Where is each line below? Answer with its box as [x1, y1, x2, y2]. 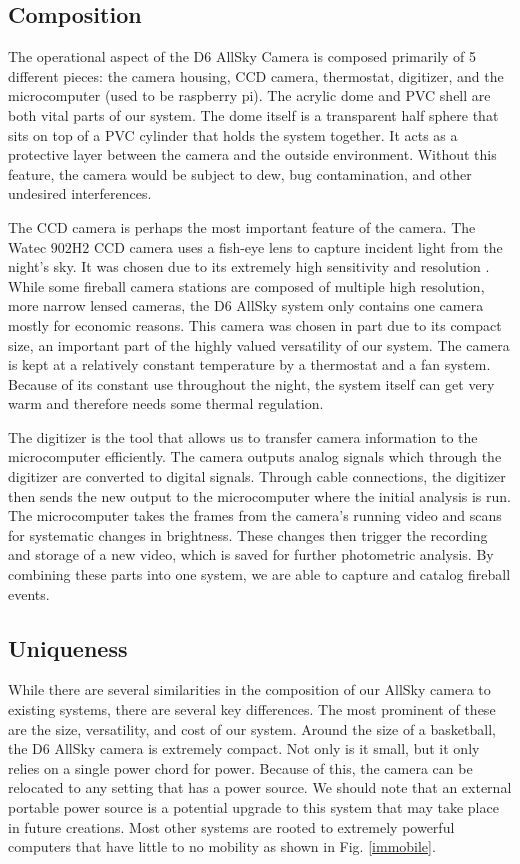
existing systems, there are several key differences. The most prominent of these [8, 699, 496, 720]
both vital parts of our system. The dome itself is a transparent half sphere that [8, 104, 499, 125]
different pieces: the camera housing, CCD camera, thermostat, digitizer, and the [8, 65, 504, 86]
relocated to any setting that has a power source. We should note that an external [8, 777, 512, 798]
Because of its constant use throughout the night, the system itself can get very [8, 373, 495, 394]
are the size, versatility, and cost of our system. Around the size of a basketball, [8, 718, 496, 739]
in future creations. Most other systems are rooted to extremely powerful [8, 816, 455, 837]
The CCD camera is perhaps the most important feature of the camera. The [8, 216, 476, 237]
